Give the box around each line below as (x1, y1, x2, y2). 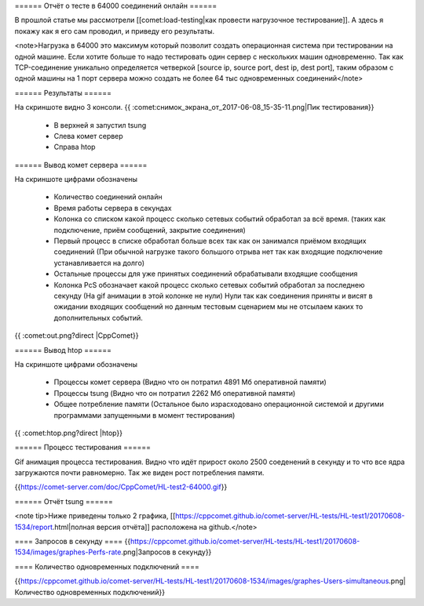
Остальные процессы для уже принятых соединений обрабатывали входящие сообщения (53, 269, 358, 278)
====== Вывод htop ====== (14, 345, 112, 354)
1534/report (14, 522, 53, 532)
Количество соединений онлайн (53, 192, 163, 201)
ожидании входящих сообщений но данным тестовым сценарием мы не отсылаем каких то (53, 302, 364, 311)
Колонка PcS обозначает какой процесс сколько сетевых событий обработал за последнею (53, 280, 365, 289)
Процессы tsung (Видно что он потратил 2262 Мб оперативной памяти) (53, 388, 296, 397)
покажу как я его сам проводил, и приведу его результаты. (14, 26, 215, 35)
